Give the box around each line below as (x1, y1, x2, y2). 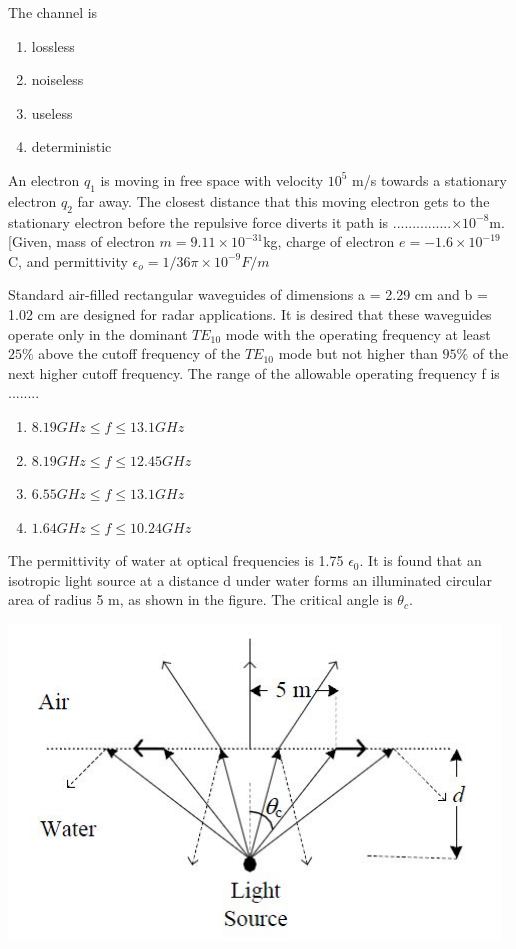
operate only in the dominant (8, 323, 188, 344)
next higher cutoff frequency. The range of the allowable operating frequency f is (8, 362, 500, 383)
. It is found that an (359, 550, 482, 571)
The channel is (8, 2, 98, 22)
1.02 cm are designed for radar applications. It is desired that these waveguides (8, 303, 492, 324)
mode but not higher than (278, 343, 438, 364)
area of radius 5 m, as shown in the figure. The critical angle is (8, 589, 393, 610)
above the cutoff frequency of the (38, 343, 241, 364)
